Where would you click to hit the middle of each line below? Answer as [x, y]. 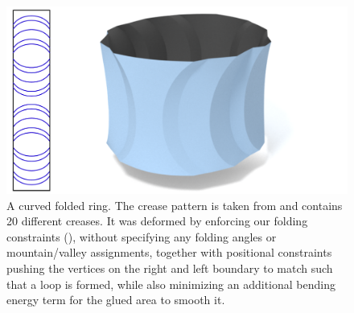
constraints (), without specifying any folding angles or [142, 236]
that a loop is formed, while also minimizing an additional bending [171, 284]
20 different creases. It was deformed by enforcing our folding [157, 221]
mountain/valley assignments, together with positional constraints [169, 252]
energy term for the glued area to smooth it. [116, 300]
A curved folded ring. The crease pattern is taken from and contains [175, 205]
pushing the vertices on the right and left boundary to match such [170, 268]
